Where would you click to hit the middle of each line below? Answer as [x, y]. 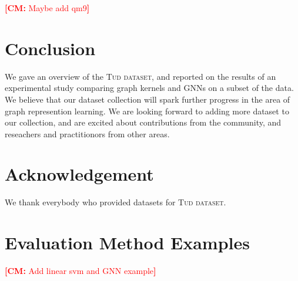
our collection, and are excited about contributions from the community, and [143, 122]
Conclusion [50, 48]
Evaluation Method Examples [127, 243]
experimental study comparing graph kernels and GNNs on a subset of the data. [149, 88]
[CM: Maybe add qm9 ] [47, 8]
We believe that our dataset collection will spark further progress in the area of [148, 99]
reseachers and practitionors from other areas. [87, 133]
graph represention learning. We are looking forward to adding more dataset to [147, 111]
